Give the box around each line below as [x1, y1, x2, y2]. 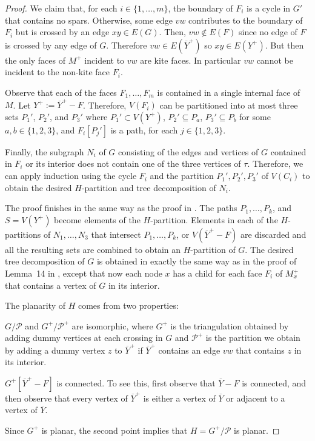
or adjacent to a [226, 391, 285, 404]
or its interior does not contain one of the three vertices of [25, 157, 241, 170]
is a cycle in [247, 2, 291, 14]
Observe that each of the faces [5, 86, 117, 98]
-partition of [190, 243, 236, 255]
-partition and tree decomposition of [81, 181, 216, 194]
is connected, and [242, 376, 307, 389]
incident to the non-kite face [5, 66, 110, 78]
